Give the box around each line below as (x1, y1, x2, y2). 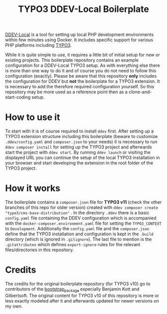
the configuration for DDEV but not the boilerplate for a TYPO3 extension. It (5, 78, 160, 84)
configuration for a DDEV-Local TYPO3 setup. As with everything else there (5, 62, 160, 68)
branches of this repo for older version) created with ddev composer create (5, 204, 158, 210)
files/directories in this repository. (5, 247, 74, 253)
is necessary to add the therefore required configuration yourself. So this (5, 84, 155, 90)
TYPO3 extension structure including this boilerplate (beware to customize (5, 134, 158, 140)
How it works (5, 183, 61, 194)
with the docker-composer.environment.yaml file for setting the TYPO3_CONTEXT (5, 220, 162, 226)
